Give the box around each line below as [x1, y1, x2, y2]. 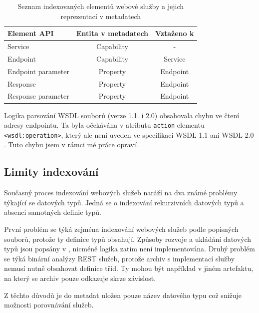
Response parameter [7, 91, 69, 101]
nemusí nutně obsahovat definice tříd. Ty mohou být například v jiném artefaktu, [4, 263, 254, 273]
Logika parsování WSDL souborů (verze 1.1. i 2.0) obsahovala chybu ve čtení [4, 110, 240, 120]
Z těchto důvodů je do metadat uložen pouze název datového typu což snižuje [4, 289, 242, 300]
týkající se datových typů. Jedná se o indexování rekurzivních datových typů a [4, 197, 244, 207]
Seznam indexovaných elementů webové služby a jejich [17, 1, 184, 11]
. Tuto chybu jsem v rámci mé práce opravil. [4, 139, 140, 150]
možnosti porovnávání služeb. [4, 299, 94, 310]
